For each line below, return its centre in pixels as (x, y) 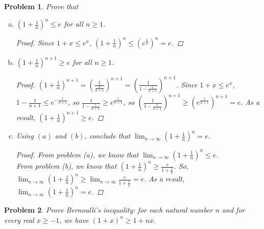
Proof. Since (35, 42)
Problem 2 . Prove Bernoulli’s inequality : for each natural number (109, 210)
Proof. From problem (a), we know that (77, 154)
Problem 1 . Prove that (41, 6)
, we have (74, 220)
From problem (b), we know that (66, 166)
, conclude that (107, 136)
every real (19, 220)
